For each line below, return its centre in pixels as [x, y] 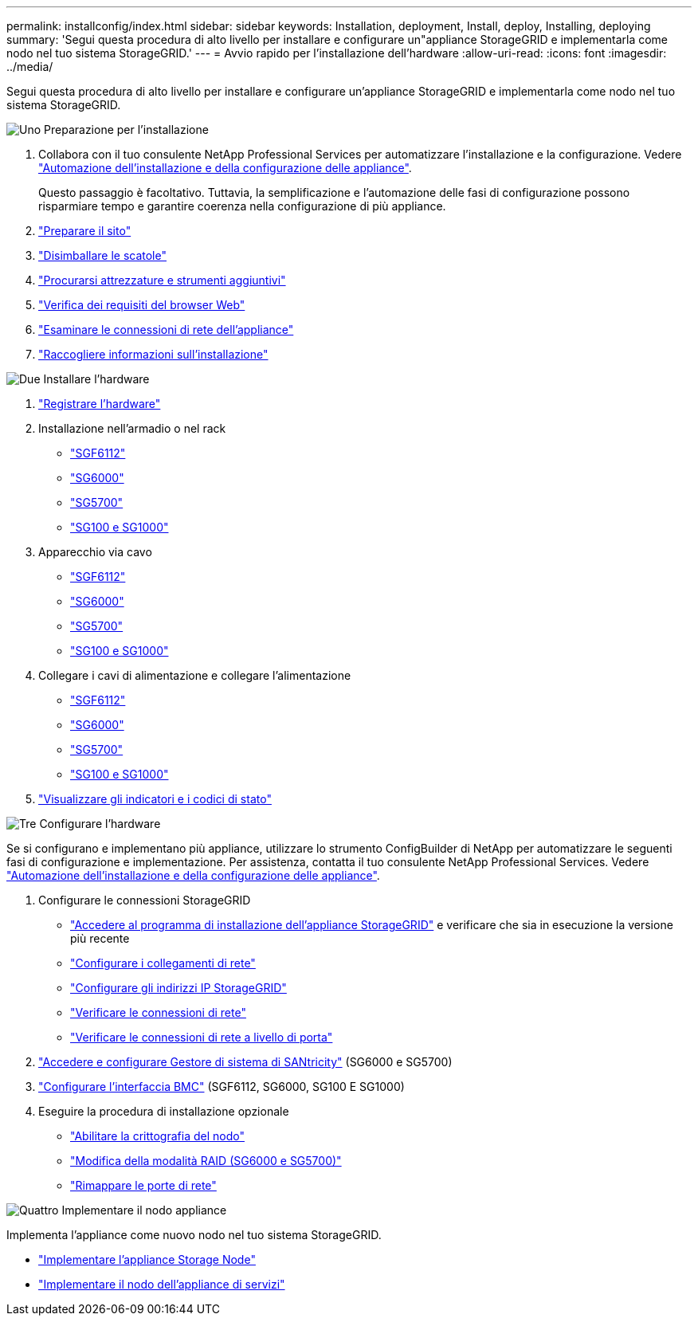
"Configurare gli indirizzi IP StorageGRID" [178, 988]
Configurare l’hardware [100, 824]
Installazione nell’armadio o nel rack [132, 428]
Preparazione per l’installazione [126, 129]
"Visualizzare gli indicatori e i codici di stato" [155, 799]
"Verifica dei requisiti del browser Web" [142, 305]
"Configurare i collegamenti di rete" [163, 963]
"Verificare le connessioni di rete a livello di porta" [202, 1037]
